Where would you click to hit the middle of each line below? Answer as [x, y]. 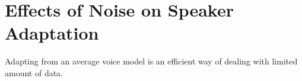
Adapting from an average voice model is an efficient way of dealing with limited [151, 61]
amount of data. [34, 72]
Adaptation [52, 33]
